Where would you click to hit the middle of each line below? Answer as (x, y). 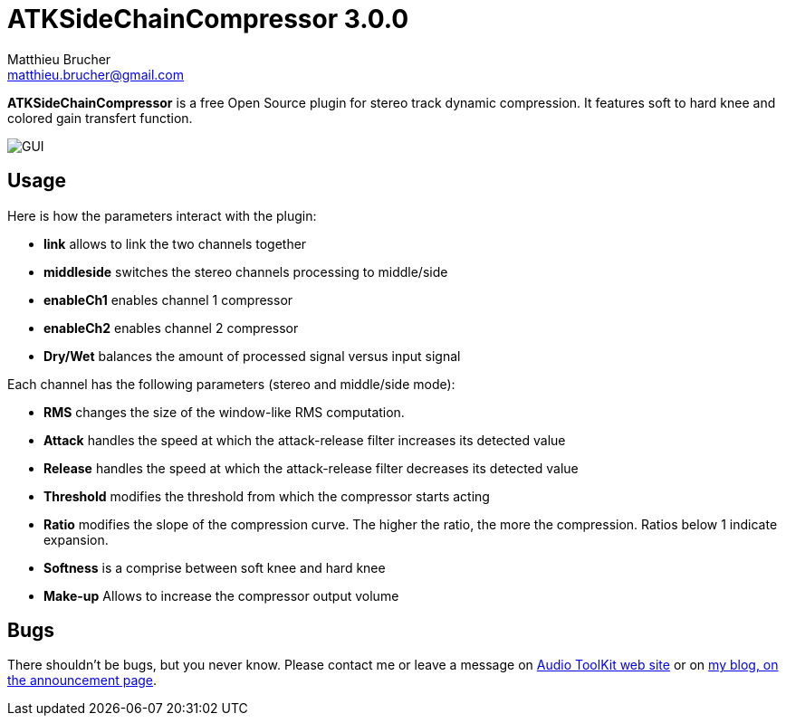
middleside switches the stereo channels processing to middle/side (246, 271)
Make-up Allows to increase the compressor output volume (221, 595)
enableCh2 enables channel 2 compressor (171, 328)
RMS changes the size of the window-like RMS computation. (224, 412)
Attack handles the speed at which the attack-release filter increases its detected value (305, 440)
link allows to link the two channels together (175, 243)
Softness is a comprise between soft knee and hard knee (215, 567)
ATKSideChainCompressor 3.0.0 (208, 19)
